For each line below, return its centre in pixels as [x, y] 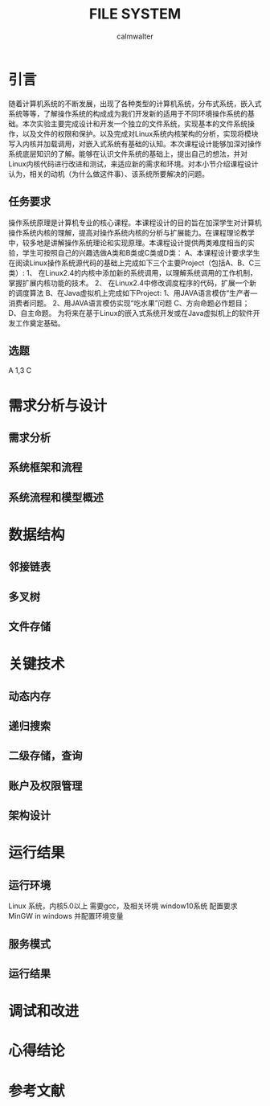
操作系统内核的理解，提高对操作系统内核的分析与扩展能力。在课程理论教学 [131, 232]
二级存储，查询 [45, 756]
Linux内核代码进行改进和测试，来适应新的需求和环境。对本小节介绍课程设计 [133, 164]
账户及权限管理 [45, 786]
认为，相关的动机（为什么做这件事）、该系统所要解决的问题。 [108, 174]
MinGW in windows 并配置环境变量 [66, 916]
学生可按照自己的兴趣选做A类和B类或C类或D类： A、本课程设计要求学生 [141, 252]
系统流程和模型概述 [56, 497]
